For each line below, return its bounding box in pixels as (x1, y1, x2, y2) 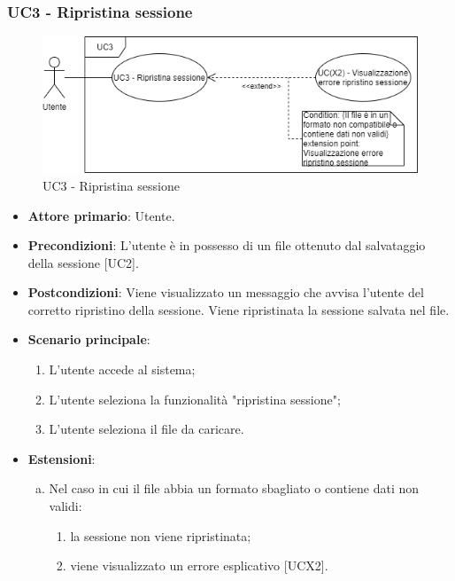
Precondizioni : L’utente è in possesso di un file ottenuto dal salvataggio (27, 236, 426, 255)
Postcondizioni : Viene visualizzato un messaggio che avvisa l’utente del (27, 283, 424, 302)
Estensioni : (27, 449, 96, 467)
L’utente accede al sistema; (49, 360, 196, 379)
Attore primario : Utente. (27, 206, 175, 224)
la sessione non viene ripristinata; (70, 526, 251, 545)
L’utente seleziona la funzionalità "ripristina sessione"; (49, 389, 341, 408)
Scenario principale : (27, 330, 150, 349)
